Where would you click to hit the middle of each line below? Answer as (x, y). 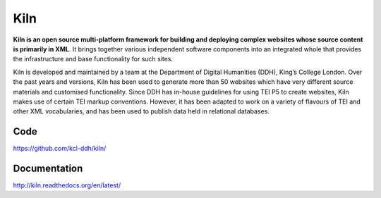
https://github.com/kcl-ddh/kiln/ (60, 149)
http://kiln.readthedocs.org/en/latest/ (67, 185)
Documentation (48, 168)
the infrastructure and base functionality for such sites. (93, 59)
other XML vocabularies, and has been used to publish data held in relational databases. (141, 111)
